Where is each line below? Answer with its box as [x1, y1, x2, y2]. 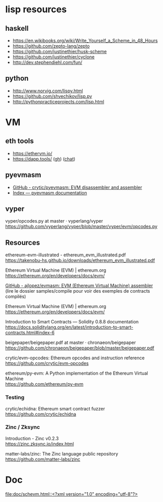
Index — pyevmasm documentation [12, 189, 88, 195]
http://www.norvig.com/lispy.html [12, 88, 83, 94]
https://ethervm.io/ [12, 150, 52, 157]
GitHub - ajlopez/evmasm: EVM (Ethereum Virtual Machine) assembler [5, 282, 153, 289]
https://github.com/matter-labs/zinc [5, 456, 80, 462]
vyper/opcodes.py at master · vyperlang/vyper [5, 218, 103, 224]
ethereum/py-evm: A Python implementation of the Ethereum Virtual [5, 370, 148, 377]
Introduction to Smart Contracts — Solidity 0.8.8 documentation [5, 319, 139, 325]
